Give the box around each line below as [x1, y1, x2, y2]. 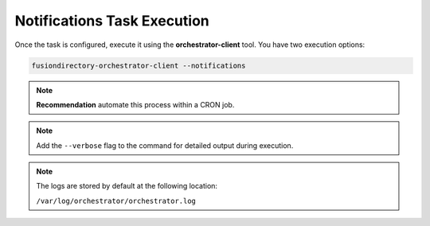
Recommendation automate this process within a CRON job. [36, 99, 235, 109]
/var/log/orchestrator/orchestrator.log [36, 196, 197, 205]
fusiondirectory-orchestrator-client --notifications [31, 60, 246, 70]
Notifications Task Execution [14, 12, 210, 29]
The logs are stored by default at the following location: [36, 181, 218, 191]
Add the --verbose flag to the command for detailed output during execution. [36, 140, 294, 150]
